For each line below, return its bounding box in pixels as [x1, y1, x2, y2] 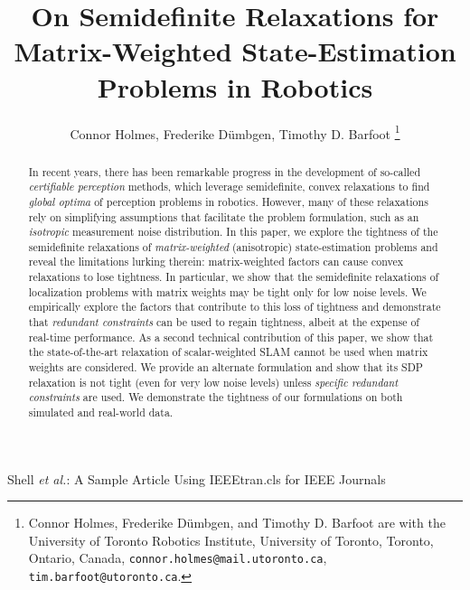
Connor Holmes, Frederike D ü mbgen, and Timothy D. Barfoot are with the [28, 513, 446, 532]
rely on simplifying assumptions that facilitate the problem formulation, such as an [28, 209, 419, 224]
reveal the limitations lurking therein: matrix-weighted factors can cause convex [28, 254, 404, 269]
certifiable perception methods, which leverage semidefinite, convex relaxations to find [28, 179, 430, 194]
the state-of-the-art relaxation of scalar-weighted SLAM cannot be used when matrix [28, 344, 428, 360]
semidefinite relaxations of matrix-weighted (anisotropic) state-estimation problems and [28, 239, 438, 254]
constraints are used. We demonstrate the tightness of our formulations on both [28, 389, 403, 405]
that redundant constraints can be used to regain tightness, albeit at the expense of [28, 314, 420, 330]
